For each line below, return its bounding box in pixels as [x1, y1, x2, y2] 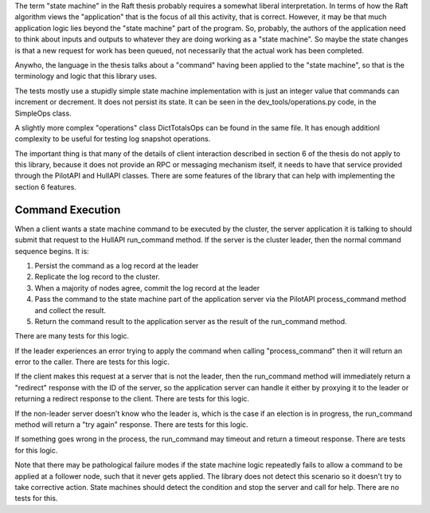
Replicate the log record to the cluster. [34, 272, 161, 282]
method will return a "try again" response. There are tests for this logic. [14, 420, 248, 429]
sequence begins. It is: [14, 246, 89, 256]
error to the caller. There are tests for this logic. [14, 357, 170, 366]
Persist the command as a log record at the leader [34, 260, 199, 270]
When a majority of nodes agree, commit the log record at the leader [34, 283, 260, 292]
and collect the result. [34, 305, 107, 315]
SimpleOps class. [14, 108, 72, 118]
